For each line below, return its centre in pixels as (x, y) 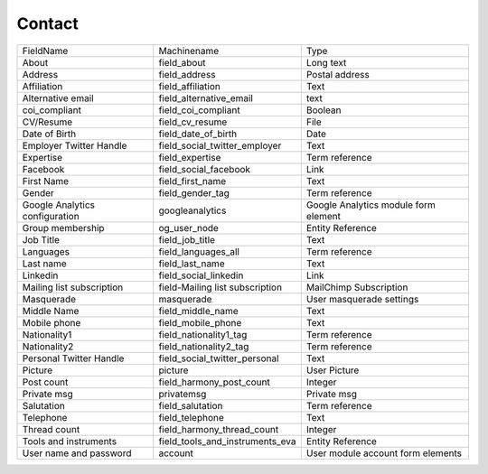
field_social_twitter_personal (219, 358)
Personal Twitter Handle (73, 358)
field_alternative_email (206, 98)
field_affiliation (189, 86)
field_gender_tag (194, 192)
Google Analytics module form (371, 205)
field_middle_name (198, 311)
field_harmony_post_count (214, 382)
